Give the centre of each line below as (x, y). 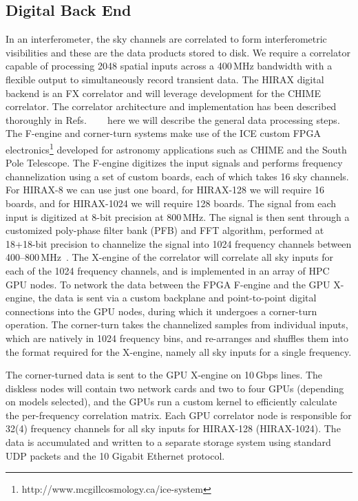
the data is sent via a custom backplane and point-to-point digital (177, 298)
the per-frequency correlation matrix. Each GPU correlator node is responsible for (179, 415)
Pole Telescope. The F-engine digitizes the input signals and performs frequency (174, 163)
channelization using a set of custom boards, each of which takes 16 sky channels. (177, 176)
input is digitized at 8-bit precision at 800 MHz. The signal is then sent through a (178, 216)
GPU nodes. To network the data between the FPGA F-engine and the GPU (168, 284)
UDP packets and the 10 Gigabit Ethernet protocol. (115, 455)
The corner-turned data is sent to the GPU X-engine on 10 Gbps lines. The (164, 375)
